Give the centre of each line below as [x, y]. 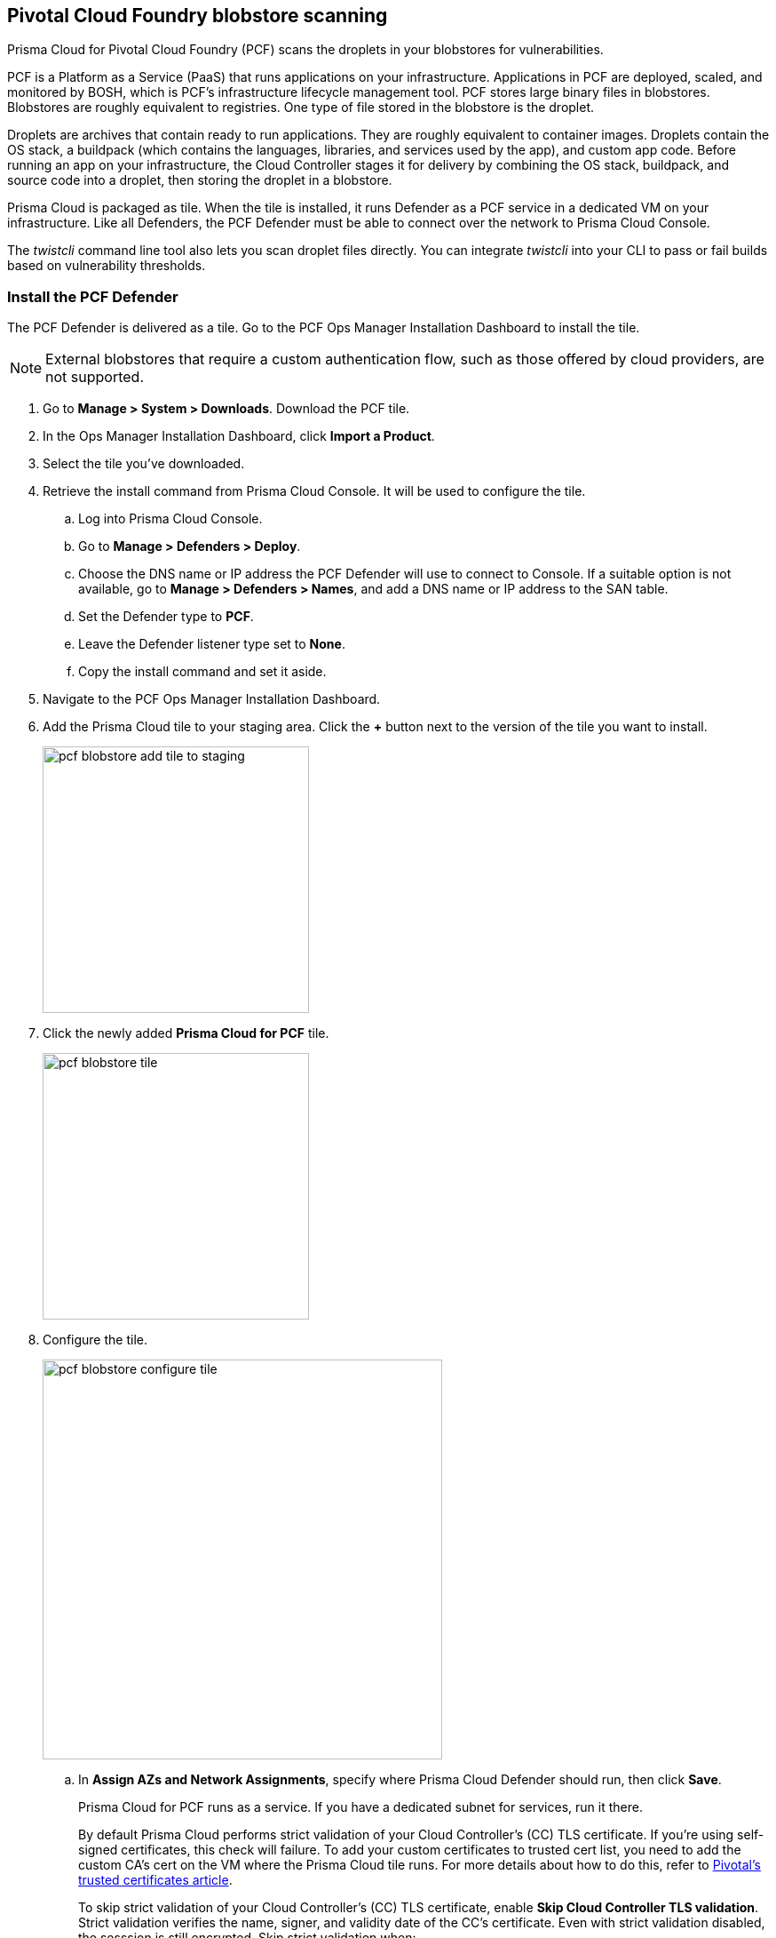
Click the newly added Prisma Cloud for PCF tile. [186, 1033]
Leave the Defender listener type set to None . [212, 644]
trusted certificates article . [155, 1880]
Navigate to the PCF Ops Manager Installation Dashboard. [212, 699]
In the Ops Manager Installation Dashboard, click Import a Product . [239, 436]
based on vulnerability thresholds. [107, 266]
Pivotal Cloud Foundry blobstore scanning [198, 16]
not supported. [95, 377]
